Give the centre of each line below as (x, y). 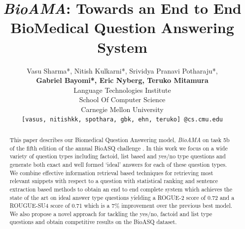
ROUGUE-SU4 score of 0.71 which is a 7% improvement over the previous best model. (121, 206)
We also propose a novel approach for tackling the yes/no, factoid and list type (111, 213)
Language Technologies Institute (122, 90)
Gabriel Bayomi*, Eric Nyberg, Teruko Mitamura (122, 80)
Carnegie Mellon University (122, 109)
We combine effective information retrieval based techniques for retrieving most (111, 172)
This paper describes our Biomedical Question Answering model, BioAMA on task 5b (120, 139)
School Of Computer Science (122, 99)
